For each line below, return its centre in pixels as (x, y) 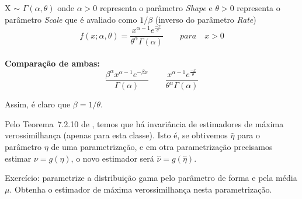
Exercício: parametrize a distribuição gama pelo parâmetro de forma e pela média (151, 178)
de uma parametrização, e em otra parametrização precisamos (162, 146)
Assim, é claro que (38, 104)
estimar (18, 158)
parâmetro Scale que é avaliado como (71, 19)
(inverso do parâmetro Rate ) (206, 19)
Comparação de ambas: (52, 63)
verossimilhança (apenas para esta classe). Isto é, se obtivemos (116, 135)
